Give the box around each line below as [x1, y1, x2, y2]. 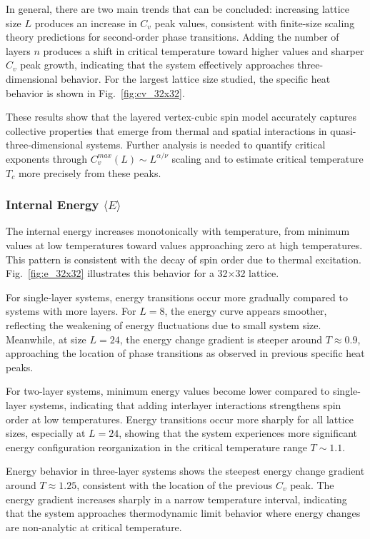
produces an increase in [34, 15, 137, 30]
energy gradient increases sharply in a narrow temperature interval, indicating [6, 491, 347, 506]
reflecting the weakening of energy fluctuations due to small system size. [6, 317, 321, 332]
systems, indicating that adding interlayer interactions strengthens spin [29, 397, 341, 412]
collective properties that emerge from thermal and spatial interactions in [6, 123, 327, 138]
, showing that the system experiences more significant [119, 425, 357, 440]
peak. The [290, 477, 334, 492]
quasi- [330, 123, 356, 138]
